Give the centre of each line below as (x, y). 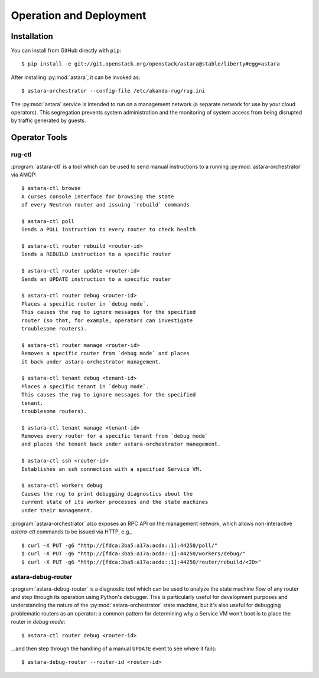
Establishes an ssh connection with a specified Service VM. (112, 469)
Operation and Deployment (79, 15)
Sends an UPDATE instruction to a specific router (96, 279)
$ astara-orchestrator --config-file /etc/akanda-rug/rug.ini (113, 91)
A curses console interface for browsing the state (98, 196)
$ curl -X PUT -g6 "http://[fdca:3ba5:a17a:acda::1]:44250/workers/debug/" (134, 554)
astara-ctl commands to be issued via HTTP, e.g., (71, 532)
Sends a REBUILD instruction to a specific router (96, 254)
